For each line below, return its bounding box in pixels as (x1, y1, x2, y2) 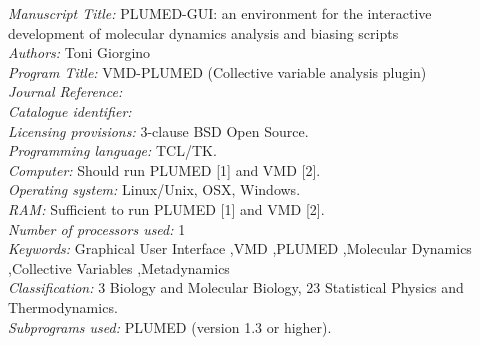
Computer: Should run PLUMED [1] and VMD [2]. (8, 159, 321, 180)
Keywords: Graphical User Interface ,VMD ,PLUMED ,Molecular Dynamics (8, 238, 472, 259)
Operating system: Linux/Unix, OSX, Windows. (8, 179, 301, 200)
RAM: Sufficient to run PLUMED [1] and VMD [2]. (8, 198, 325, 219)
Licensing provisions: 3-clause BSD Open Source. (8, 120, 309, 141)
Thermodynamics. (8, 296, 118, 317)
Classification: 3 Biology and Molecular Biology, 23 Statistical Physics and (8, 277, 464, 298)
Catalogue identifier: (8, 100, 132, 121)
